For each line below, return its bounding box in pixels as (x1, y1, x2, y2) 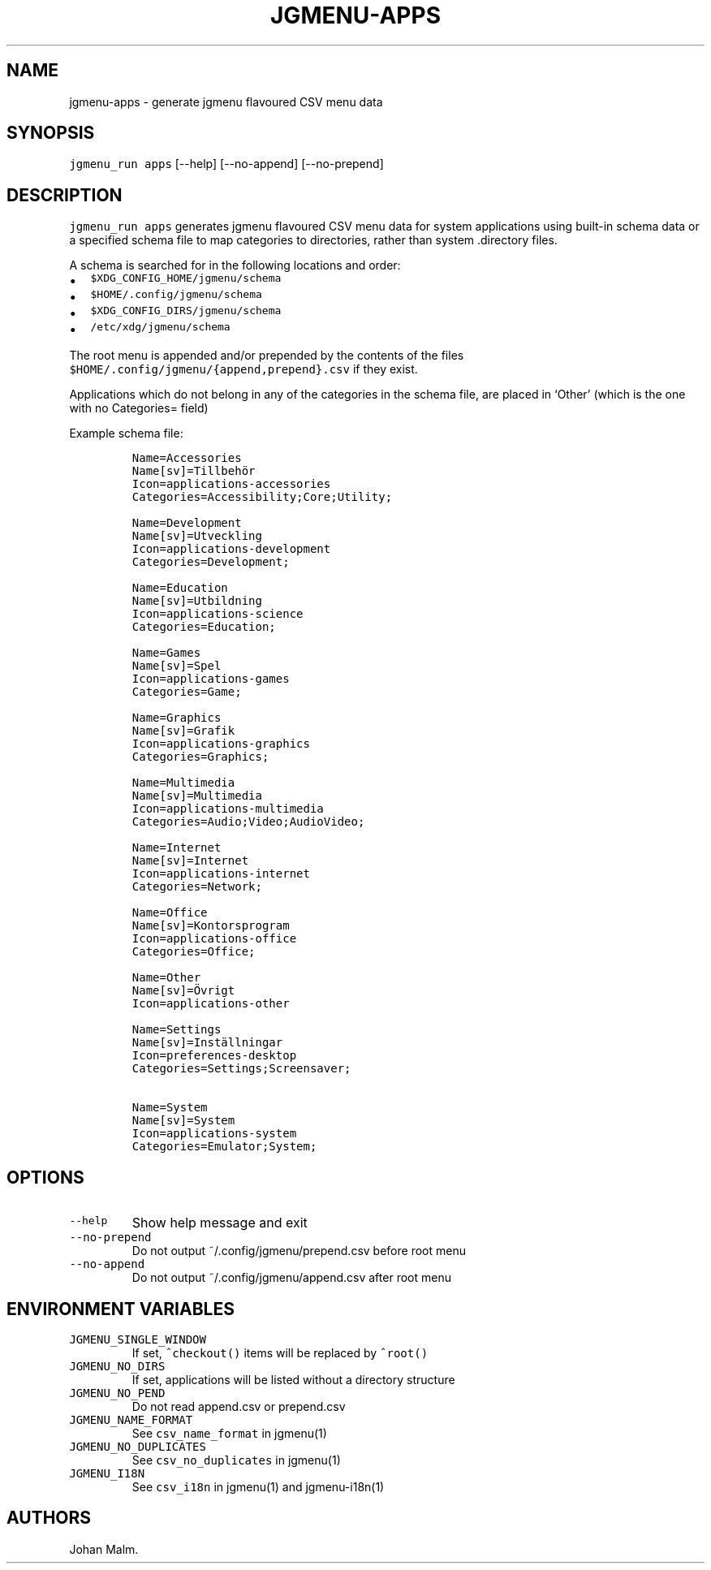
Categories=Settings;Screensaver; (131, 1062, 351, 1076)
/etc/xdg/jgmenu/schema (90, 321, 231, 334)
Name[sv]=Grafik (131, 724, 235, 738)
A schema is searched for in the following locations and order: (69, 258, 401, 273)
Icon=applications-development (131, 542, 331, 556)
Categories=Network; (131, 880, 262, 894)
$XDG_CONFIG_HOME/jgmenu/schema (90, 272, 282, 285)
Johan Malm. (69, 1542, 139, 1556)
